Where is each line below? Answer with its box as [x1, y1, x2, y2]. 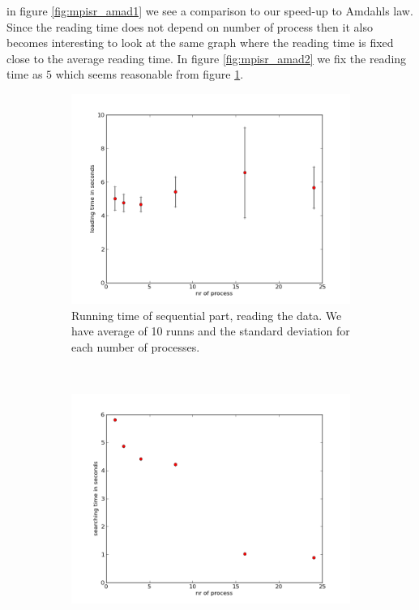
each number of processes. [71, 339, 200, 356]
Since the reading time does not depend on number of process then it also [6, 18, 373, 35]
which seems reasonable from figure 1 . [55, 66, 244, 83]
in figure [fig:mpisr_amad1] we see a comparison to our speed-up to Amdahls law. [6, 2, 413, 19]
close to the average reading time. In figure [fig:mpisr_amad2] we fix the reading [6, 49, 407, 66]
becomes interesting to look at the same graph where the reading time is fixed [6, 34, 394, 51]
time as [6, 66, 43, 83]
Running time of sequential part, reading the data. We [71, 306, 342, 323]
